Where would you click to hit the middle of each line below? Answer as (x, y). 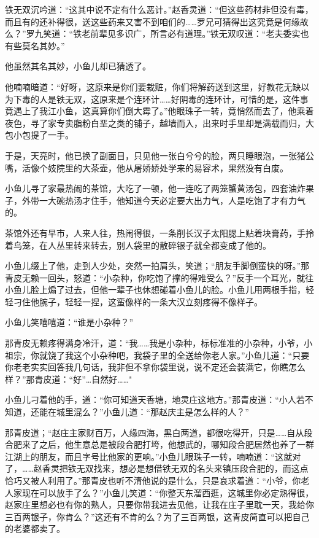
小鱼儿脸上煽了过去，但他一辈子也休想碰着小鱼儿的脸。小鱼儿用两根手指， (155, 290)
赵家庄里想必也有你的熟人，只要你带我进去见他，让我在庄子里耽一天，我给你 (159, 505)
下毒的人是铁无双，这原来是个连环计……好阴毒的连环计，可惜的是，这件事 (161, 99)
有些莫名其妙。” (35, 45)
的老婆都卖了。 (35, 528)
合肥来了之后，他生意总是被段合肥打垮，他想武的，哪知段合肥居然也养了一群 (159, 444)
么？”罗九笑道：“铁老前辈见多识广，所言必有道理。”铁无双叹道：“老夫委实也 (157, 33)
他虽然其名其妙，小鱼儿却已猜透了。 (78, 66)
